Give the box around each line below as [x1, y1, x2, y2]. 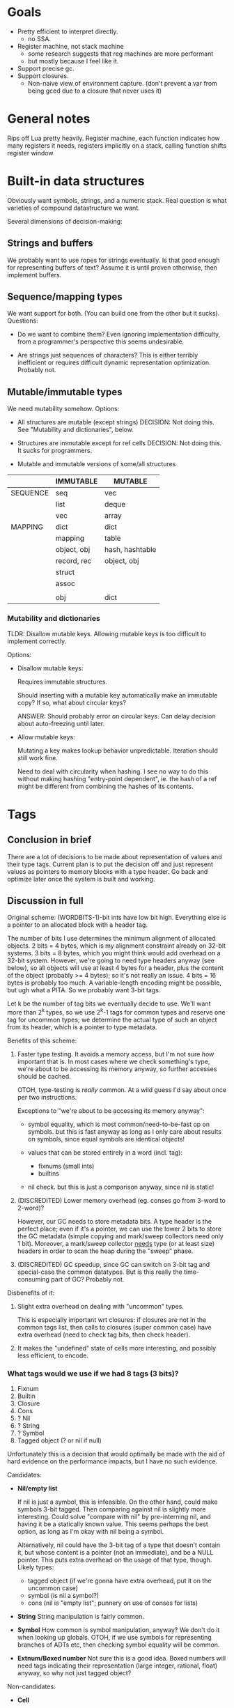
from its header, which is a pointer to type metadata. [7, 1023, 157, 1031]
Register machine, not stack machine [17, 42, 124, 50]
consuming [17, 1275, 50, 1284]
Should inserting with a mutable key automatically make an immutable [17, 691, 218, 699]
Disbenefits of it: [7, 1288, 54, 1297]
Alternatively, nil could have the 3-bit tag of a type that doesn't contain [17, 1541, 221, 1549]
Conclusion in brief [7, 834, 92, 846]
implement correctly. [7, 637, 67, 645]
